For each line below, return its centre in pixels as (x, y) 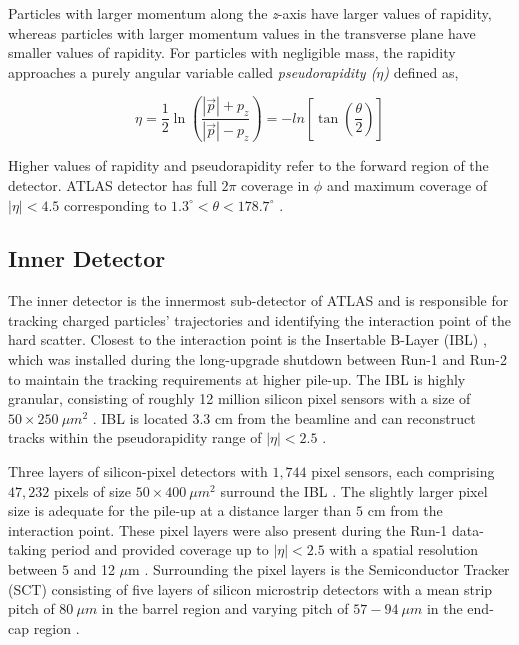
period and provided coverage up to (160, 549)
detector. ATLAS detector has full (112, 184)
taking (27, 549)
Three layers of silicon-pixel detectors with (138, 471)
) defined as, (421, 71)
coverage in (275, 184)
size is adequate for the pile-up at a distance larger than (180, 510)
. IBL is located (140, 417)
